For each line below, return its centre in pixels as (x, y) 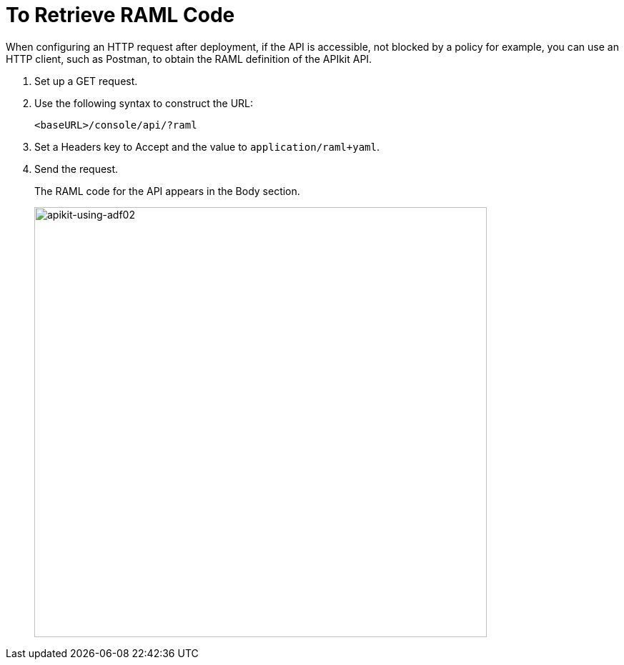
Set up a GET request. (86, 81)
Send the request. (76, 169)
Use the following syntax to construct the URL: (144, 103)
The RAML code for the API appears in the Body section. (167, 191)
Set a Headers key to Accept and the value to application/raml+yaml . (207, 146)
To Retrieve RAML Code (120, 15)
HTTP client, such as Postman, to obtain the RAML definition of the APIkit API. (189, 59)
